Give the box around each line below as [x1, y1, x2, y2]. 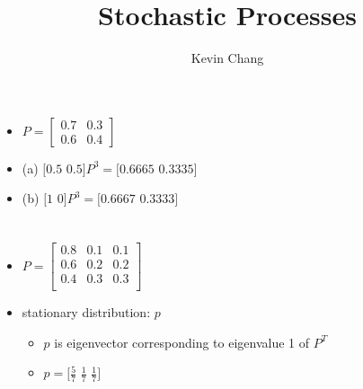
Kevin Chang [190, 49, 264, 67]
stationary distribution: [22, 303, 151, 322]
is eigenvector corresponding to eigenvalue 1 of [54, 332, 310, 351]
